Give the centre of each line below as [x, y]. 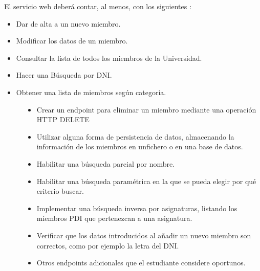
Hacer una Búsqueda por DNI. [64, 75]
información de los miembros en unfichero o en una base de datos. [140, 146]
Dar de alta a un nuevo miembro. [68, 23]
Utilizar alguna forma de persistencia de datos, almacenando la [135, 136]
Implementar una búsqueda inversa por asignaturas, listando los [137, 208]
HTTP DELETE [63, 119]
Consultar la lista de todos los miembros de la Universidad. [109, 58]
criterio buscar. [60, 191]
